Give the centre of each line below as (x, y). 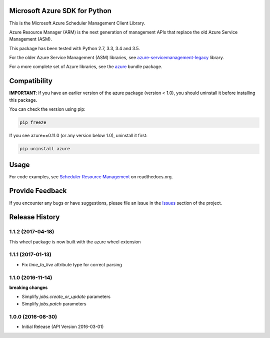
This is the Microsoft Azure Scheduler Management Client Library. (77, 23)
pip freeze (33, 122)
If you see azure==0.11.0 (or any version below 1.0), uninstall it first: (78, 136)
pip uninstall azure (45, 149)
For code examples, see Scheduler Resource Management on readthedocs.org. (91, 177)
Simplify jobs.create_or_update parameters (66, 297)
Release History (34, 217)
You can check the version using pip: (47, 109)
